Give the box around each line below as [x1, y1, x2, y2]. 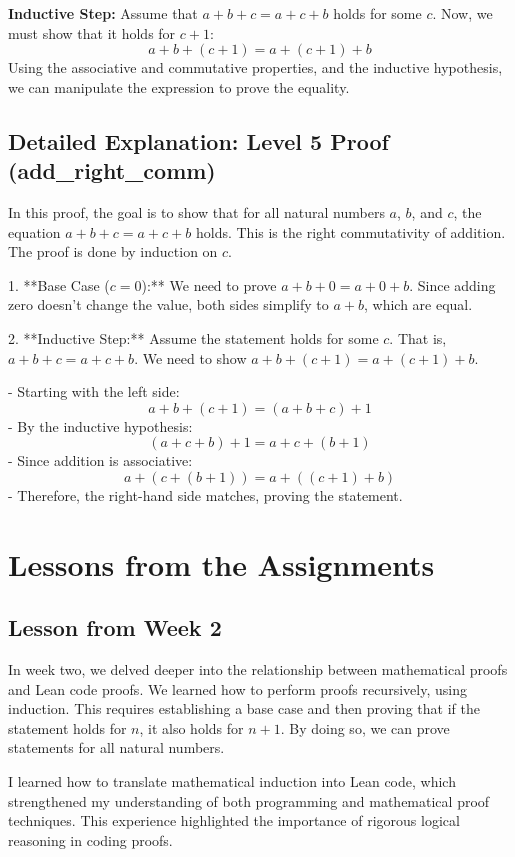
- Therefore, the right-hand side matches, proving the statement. [8, 484, 403, 505]
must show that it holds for [8, 22, 176, 43]
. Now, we [432, 3, 493, 23]
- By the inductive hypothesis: [8, 415, 193, 436]
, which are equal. [364, 294, 473, 315]
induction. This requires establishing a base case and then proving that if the [8, 698, 480, 719]
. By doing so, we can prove [280, 717, 450, 738]
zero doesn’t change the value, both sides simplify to [8, 294, 329, 315]
